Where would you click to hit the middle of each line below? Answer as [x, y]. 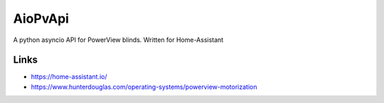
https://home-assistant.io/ [69, 77]
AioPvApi [41, 18]
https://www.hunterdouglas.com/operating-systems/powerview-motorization [144, 87]
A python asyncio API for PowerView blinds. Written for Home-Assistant [118, 40]
